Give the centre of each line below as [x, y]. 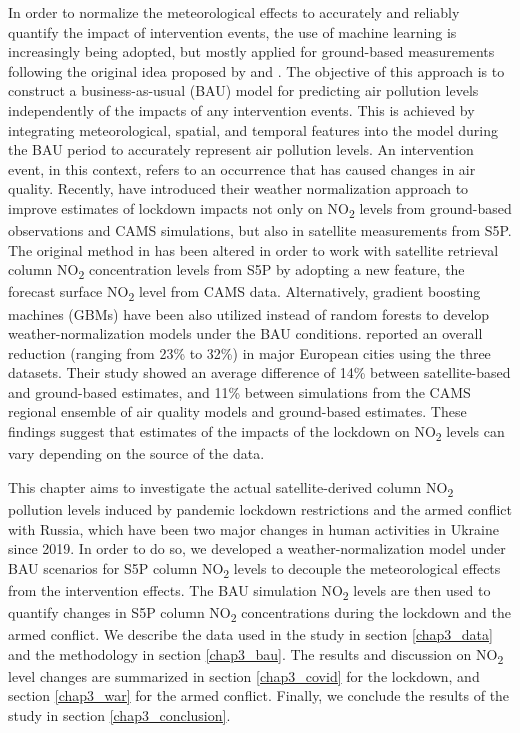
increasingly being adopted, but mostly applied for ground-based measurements [251, 51]
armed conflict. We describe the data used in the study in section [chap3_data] [250, 634]
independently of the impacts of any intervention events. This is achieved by [241, 109]
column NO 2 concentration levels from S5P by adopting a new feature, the [236, 271]
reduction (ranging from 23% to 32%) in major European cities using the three [249, 352]
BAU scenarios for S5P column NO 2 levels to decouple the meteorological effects [254, 569]
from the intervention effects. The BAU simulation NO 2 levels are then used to [249, 591]
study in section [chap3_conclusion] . [119, 714]
